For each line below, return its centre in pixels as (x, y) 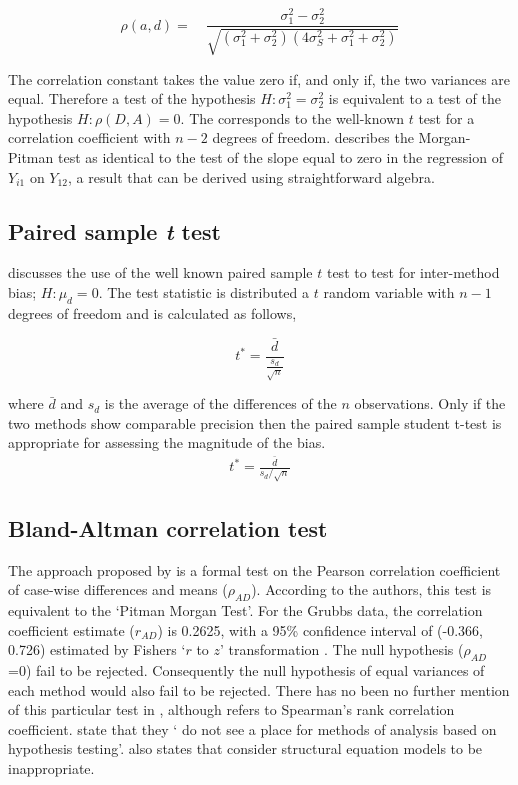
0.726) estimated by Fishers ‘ (97, 649)
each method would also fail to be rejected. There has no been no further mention (259, 689)
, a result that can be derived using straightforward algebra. (251, 176)
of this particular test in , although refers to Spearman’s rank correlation (231, 709)
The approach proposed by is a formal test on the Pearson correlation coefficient (254, 569)
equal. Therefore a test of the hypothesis (132, 98)
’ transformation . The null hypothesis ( (342, 649)
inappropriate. (51, 768)
